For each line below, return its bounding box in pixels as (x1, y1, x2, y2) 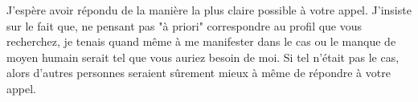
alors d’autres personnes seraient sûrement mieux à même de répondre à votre (6, 64, 391, 81)
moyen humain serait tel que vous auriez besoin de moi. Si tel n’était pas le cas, (6, 48, 400, 65)
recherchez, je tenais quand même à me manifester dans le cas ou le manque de (6, 33, 396, 50)
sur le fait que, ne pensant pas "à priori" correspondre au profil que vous (6, 17, 363, 34)
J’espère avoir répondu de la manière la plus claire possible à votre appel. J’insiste (6, 2, 412, 18)
